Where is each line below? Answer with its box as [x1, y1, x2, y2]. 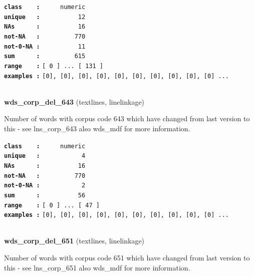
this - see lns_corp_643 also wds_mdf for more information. [4, 123, 190, 134]
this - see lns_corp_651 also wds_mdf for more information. [4, 262, 190, 272]
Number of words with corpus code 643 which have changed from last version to [4, 113, 250, 124]
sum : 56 [4, 191, 86, 199]
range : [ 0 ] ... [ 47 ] [4, 201, 100, 209]
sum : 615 [4, 53, 86, 60]
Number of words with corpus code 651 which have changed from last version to [4, 252, 250, 263]
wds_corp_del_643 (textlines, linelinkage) [4, 96, 145, 107]
